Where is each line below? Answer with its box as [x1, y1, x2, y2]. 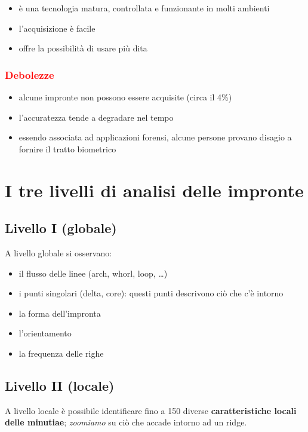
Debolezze [5, 67, 54, 82]
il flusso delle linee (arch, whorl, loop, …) [19, 266, 168, 279]
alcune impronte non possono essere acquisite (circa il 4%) [19, 91, 232, 103]
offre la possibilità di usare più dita [19, 42, 147, 54]
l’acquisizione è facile [19, 22, 96, 34]
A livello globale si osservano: [5, 246, 112, 259]
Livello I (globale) [5, 219, 117, 237]
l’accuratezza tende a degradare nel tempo [19, 111, 174, 123]
